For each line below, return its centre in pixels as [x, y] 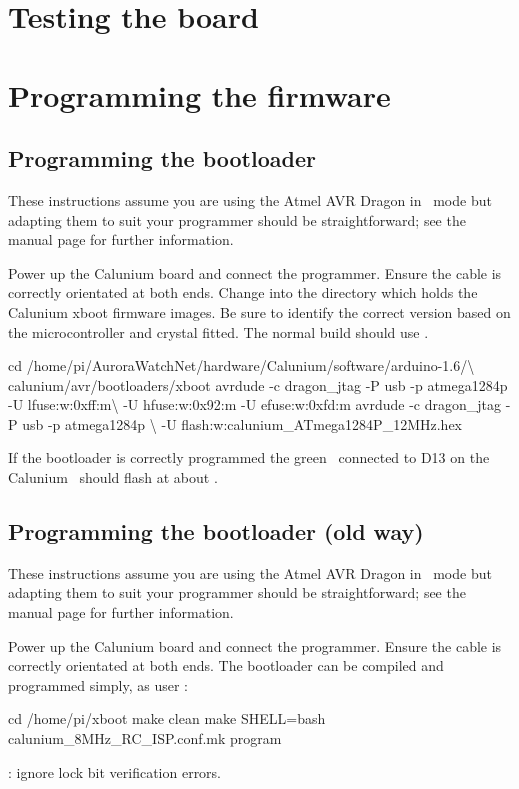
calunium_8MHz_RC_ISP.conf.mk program [145, 738]
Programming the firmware [199, 94]
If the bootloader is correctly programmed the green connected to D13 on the [249, 457]
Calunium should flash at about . [113, 477]
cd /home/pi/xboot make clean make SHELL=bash [167, 718]
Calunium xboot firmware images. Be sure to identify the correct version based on [259, 311]
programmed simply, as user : [98, 684]
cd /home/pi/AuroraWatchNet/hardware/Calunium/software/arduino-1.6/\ [241, 365]
